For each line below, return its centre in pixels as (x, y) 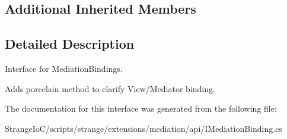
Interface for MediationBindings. (64, 68)
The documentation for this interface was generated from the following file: (141, 108)
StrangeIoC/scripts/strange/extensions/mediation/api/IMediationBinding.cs (143, 128)
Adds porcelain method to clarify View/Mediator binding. (110, 88)
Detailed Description (70, 44)
